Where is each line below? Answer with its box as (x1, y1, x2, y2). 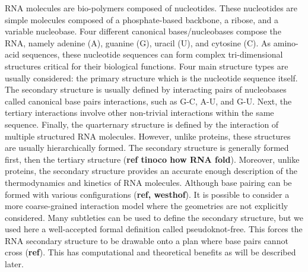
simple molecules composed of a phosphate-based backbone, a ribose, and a (5, 13, 278, 26)
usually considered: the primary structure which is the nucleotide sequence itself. (5, 71, 298, 84)
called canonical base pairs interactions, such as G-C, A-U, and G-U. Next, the (5, 94, 292, 107)
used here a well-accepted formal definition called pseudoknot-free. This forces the (5, 223, 303, 235)
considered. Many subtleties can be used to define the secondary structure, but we (5, 211, 304, 223)
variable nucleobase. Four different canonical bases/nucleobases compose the (5, 25, 281, 37)
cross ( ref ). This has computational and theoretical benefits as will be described (5, 246, 296, 258)
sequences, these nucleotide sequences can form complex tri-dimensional (22, 48, 283, 61)
